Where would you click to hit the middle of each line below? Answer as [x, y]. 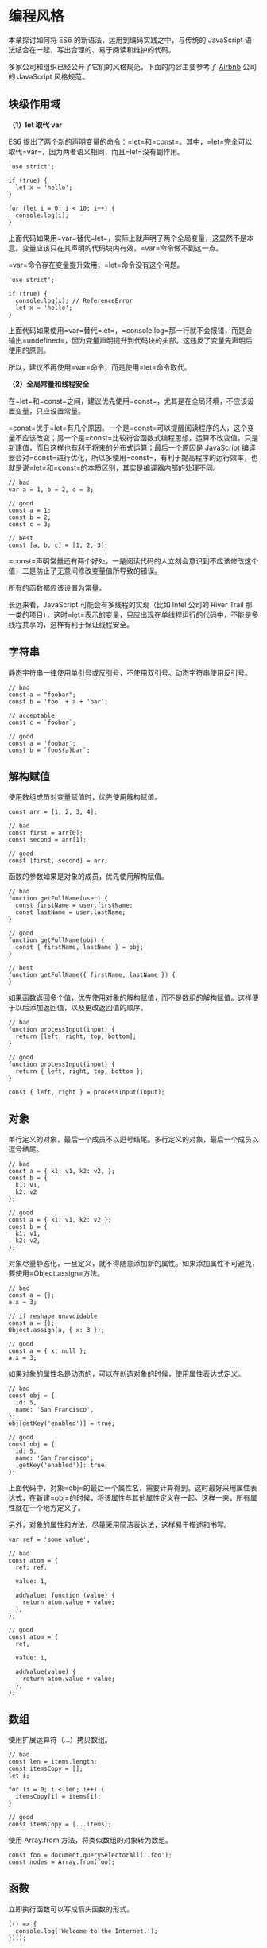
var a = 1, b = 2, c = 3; [51, 490]
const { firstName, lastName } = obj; [80, 947]
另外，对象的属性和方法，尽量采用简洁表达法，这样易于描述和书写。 [120, 1525]
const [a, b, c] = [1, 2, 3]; [58, 545]
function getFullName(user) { [58, 899]
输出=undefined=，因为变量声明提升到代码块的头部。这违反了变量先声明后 [130, 340]
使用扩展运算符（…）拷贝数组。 [60, 1740]
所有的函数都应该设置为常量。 [57, 587]
